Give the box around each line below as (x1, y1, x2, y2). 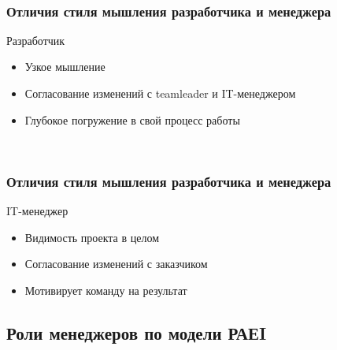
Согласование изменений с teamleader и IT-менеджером (24, 85, 296, 101)
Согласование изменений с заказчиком (24, 255, 208, 272)
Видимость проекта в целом (24, 229, 160, 245)
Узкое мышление (24, 58, 106, 75)
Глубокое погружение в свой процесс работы (24, 111, 240, 128)
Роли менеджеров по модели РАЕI (6, 320, 267, 344)
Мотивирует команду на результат (24, 281, 187, 298)
